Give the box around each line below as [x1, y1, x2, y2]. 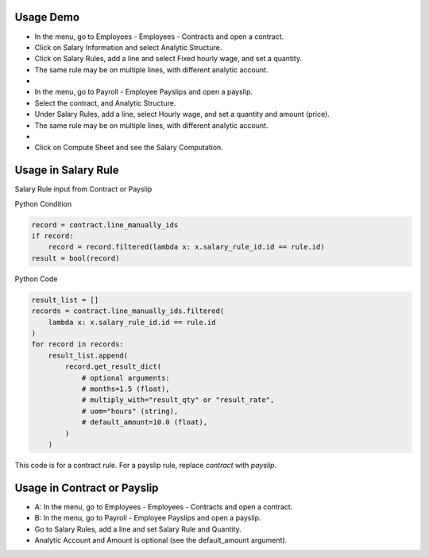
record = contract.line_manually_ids [31, 220, 179, 230]
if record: [31, 231, 74, 241]
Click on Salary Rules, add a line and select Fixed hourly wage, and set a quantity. [34, 54, 302, 64]
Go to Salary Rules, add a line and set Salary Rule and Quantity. [34, 524, 242, 534]
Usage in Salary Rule [14, 164, 119, 177]
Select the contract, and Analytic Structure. [34, 98, 176, 107]
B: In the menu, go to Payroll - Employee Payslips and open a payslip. [34, 513, 261, 523]
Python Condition [14, 199, 71, 208]
